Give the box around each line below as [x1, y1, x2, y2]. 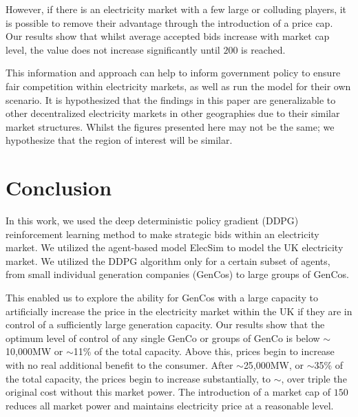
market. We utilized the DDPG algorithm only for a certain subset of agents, [6, 253, 330, 268]
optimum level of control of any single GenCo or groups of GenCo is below [6, 330, 320, 345]
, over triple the [281, 371, 347, 385]
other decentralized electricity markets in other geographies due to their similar [6, 106, 340, 120]
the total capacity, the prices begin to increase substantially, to [6, 371, 271, 385]
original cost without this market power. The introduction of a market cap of [6, 385, 331, 399]
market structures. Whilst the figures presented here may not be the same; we [6, 119, 335, 133]
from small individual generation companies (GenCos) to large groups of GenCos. [6, 267, 349, 281]
